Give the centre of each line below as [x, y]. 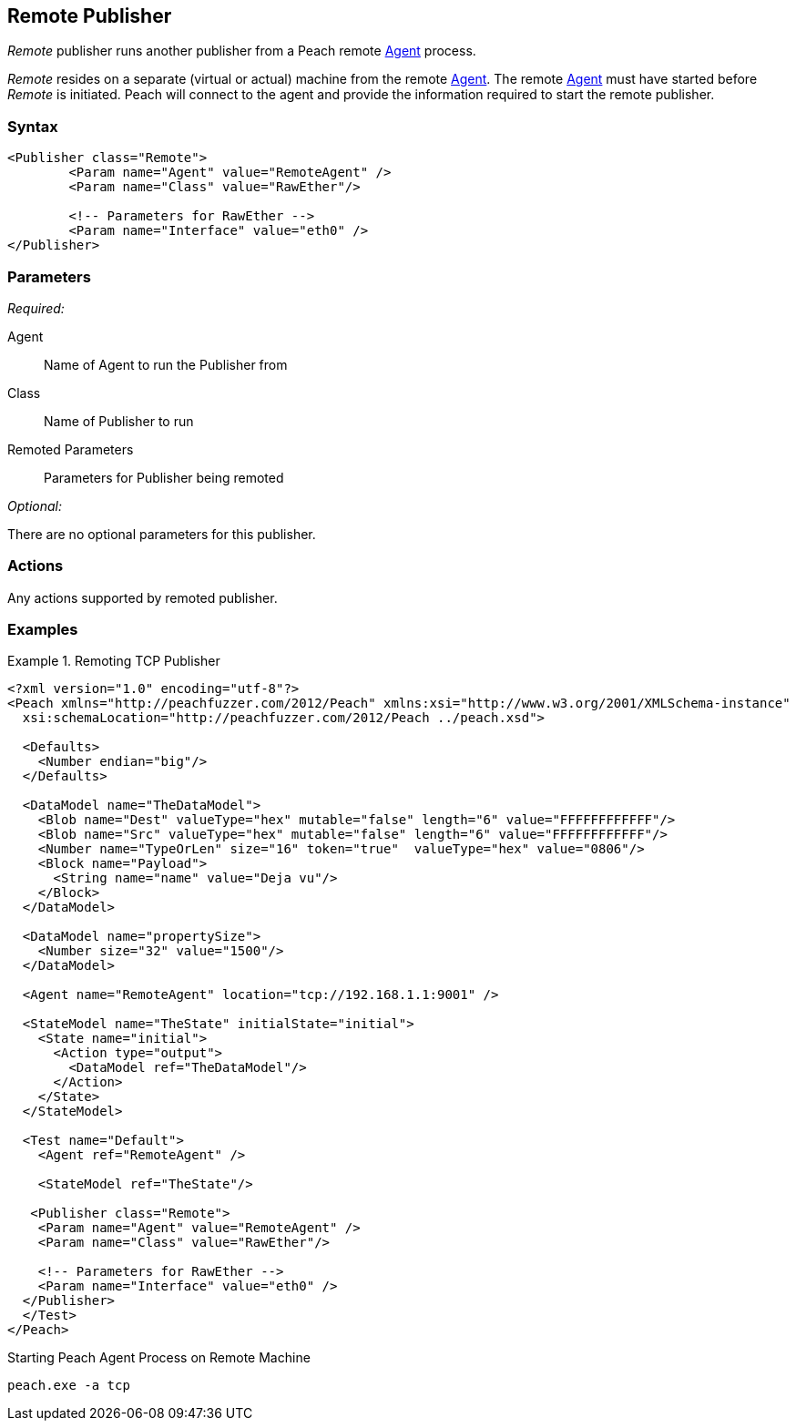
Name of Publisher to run [119, 421]
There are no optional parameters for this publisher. [162, 534]
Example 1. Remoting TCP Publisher [114, 661]
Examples [43, 630]
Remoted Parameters [71, 449]
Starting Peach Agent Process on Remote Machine [159, 1358]
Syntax [33, 126]
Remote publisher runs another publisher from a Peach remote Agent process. [242, 51]
